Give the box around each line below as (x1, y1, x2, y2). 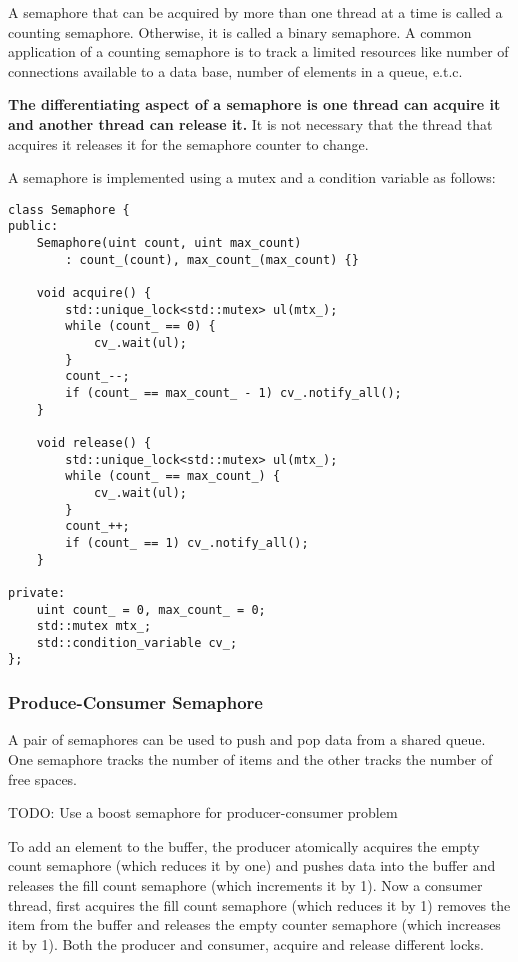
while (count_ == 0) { (65, 319, 216, 334)
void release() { (36, 435, 152, 450)
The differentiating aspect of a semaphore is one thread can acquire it (8, 94, 501, 115)
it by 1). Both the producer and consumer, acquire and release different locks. (8, 933, 484, 954)
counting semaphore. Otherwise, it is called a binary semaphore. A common (8, 21, 472, 42)
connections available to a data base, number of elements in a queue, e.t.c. (8, 60, 463, 81)
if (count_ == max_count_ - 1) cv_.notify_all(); (65, 385, 402, 400)
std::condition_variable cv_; (36, 635, 238, 650)
